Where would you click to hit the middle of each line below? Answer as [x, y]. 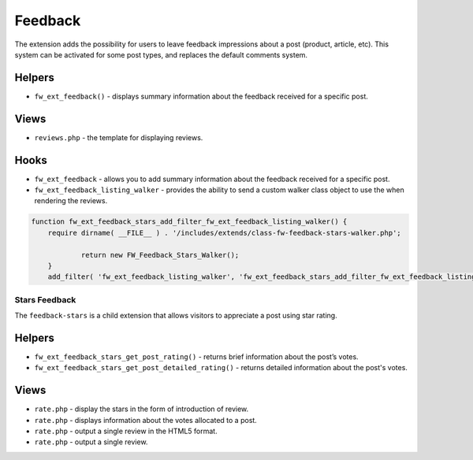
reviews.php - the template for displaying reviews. [119, 137]
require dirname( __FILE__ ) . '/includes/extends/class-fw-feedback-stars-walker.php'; [224, 233]
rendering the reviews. [71, 201]
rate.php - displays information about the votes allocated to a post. [146, 420]
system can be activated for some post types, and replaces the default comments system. [161, 54]
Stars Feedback [45, 299]
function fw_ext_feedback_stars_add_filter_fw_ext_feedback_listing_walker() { [189, 222]
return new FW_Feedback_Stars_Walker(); [160, 255]
